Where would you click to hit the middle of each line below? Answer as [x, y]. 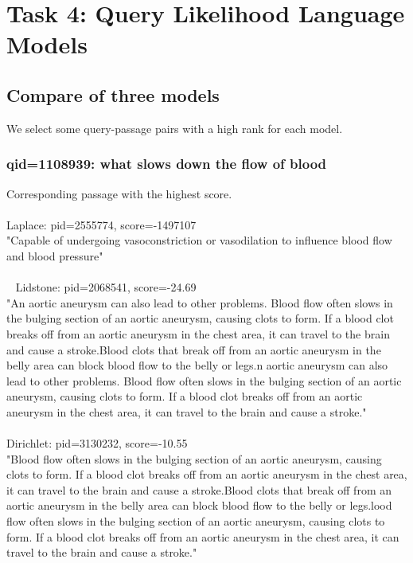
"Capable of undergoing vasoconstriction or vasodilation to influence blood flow [199, 240]
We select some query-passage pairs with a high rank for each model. [175, 128]
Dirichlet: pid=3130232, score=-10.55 [97, 443]
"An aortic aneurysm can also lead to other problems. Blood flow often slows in [200, 302]
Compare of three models [113, 94]
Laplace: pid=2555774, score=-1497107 [101, 224]
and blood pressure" [55, 255]
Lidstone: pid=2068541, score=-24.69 [106, 287]
